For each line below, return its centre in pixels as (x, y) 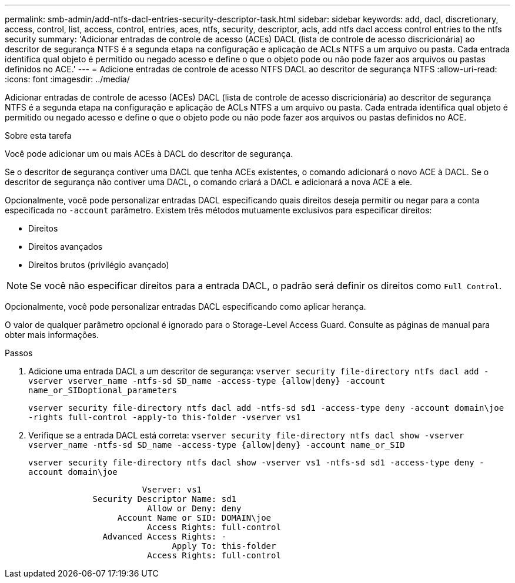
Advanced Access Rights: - (165, 537)
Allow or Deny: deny (194, 508)
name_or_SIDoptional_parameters (103, 390)
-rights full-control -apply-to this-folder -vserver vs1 (165, 417)
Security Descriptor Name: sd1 (165, 499)
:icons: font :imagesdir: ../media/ (67, 79)
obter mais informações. (52, 335)
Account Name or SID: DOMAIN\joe (194, 518)
